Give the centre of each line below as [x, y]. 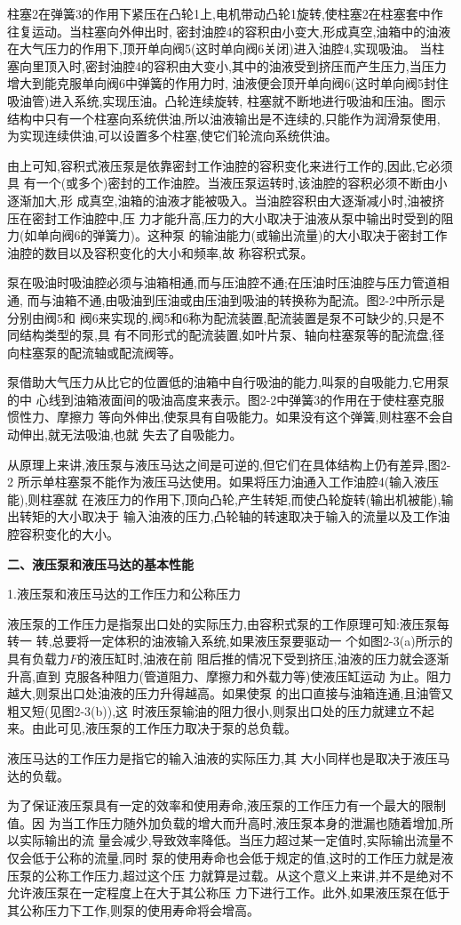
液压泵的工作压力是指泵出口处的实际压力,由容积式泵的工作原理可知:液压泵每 [228, 623]
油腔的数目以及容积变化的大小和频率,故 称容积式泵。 [160, 252]
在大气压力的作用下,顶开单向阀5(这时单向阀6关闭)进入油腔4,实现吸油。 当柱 [226, 48]
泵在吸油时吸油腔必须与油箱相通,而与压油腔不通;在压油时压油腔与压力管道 [222, 282]
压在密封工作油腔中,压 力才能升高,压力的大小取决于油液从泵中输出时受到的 [224, 217]
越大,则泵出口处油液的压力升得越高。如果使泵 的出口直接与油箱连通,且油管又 [230, 693]
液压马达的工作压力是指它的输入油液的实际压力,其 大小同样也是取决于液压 [223, 757]
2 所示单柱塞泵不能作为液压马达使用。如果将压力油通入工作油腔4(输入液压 [223, 482]
